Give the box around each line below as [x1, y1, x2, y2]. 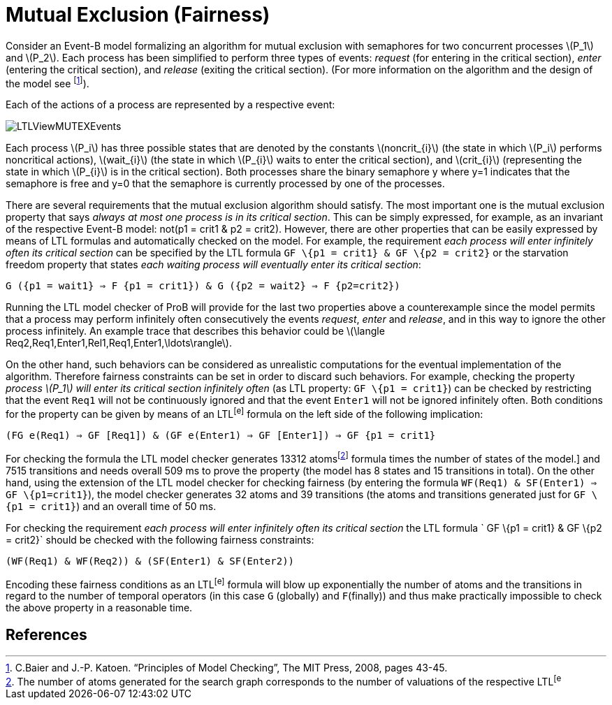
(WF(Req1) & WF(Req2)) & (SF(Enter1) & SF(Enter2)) [6, 555, 295, 567]
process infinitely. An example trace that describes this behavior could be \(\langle [6, 325, 385, 337]
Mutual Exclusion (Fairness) [6, 3, 270, 27]
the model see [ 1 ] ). [6, 75, 89, 89]
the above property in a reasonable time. [6, 602, 193, 614]
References [6, 625, 87, 644]
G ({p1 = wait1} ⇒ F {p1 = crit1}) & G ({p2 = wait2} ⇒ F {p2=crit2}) [6, 280, 400, 292]
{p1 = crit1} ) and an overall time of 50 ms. [6, 500, 217, 512]
